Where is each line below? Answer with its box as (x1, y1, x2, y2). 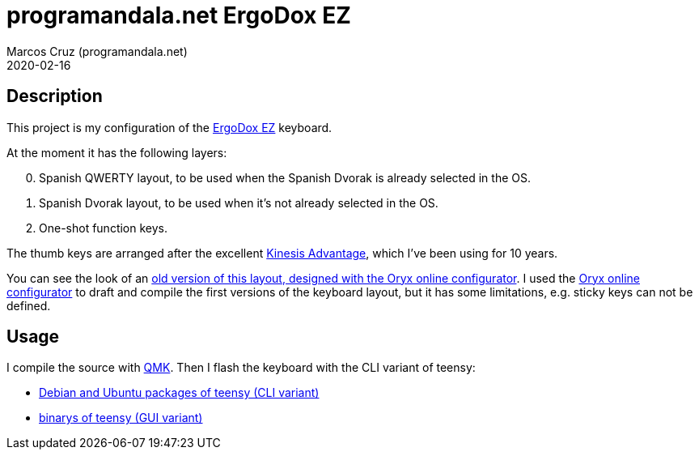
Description (6, 86, 103, 107)
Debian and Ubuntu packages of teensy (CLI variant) (39, 386, 320, 400)
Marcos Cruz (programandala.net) (6, 44, 188, 58)
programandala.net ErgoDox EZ (6, 2, 351, 29)
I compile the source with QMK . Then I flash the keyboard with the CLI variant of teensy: (6, 360, 476, 375)
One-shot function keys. (39, 220, 168, 235)
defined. (6, 298, 51, 313)
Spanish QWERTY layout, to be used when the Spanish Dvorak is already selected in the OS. (39, 170, 531, 185)
